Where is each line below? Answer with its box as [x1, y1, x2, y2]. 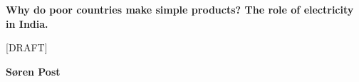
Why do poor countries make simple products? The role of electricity [6, 2, 354, 16]
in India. [6, 16, 48, 31]
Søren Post [6, 63, 61, 78]
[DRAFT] [6, 40, 48, 55]
